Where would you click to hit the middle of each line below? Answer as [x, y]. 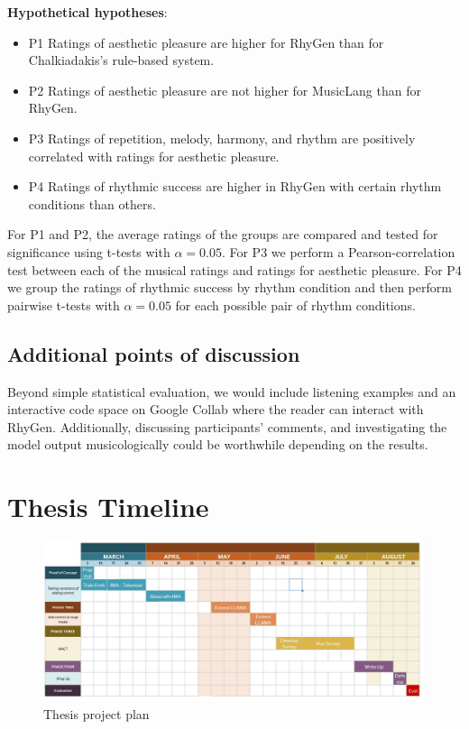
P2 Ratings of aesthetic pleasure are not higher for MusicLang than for [225, 90]
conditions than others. [92, 203]
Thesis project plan [97, 713]
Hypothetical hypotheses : [87, 12]
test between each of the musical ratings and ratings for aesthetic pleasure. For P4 [234, 269]
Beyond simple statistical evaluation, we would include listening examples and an [232, 391]
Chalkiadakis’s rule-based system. [121, 60]
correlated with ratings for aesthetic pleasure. [154, 156]
